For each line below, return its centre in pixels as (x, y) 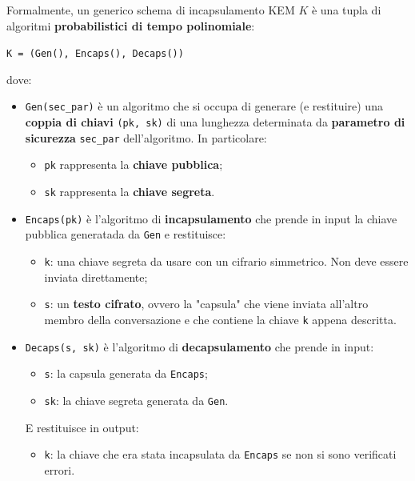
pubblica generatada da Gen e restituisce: (126, 234)
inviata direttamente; (96, 277)
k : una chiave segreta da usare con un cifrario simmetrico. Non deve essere (226, 261)
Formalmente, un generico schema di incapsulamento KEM (151, 10)
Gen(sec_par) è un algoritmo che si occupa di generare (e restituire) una (204, 106)
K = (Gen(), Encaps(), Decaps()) (95, 54)
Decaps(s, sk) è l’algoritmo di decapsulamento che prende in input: (200, 346)
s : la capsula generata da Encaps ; (126, 373)
